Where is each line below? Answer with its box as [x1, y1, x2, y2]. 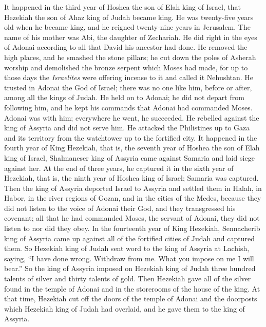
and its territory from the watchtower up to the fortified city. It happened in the [4, 132, 257, 143]
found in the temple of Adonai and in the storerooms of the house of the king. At [4, 283, 260, 294]
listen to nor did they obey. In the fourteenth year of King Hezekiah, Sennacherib [4, 223, 260, 234]
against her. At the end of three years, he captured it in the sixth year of [4, 162, 234, 173]
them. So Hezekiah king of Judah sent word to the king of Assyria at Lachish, [4, 243, 250, 254]
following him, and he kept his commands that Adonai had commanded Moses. [4, 102, 253, 112]
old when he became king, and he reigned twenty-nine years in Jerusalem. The [4, 22, 251, 32]
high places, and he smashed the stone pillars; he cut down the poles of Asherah [4, 51, 256, 62]
